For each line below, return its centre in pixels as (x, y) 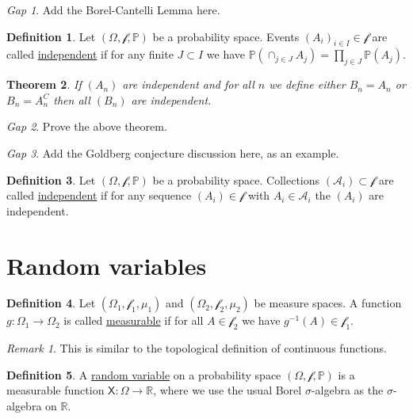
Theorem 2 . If (44, 84)
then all (72, 99)
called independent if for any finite (90, 54)
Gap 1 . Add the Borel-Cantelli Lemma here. (113, 10)
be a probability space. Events (226, 36)
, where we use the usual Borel (228, 390)
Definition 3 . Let (51, 179)
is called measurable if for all (134, 320)
